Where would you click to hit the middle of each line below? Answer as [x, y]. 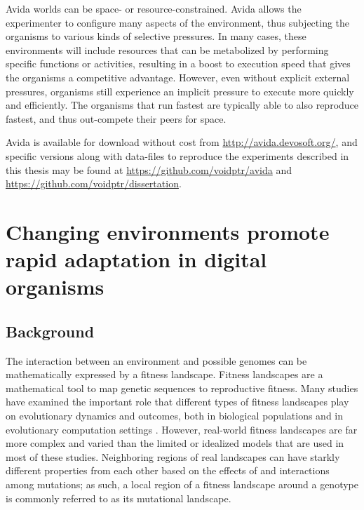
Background [50, 331]
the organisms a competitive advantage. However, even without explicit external [178, 77]
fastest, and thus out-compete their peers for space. [116, 118]
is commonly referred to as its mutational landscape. [119, 498]
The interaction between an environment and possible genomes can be [156, 360]
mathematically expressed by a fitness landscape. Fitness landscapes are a [164, 374]
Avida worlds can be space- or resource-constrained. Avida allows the [154, 8]
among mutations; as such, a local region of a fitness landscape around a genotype [182, 484]
